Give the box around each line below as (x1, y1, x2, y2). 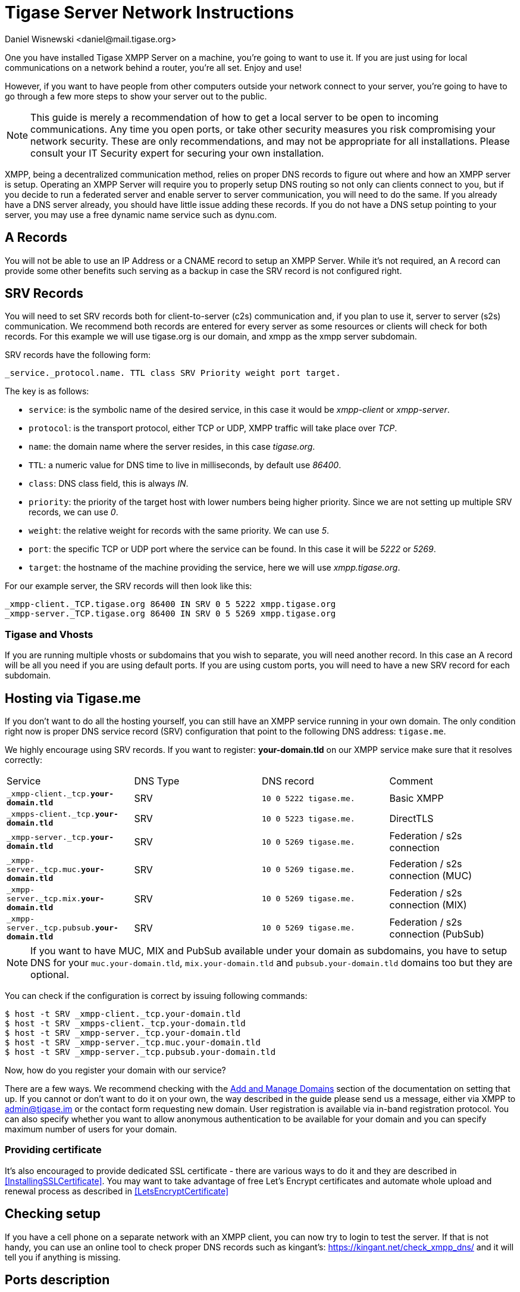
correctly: (5, 755, 43, 765)
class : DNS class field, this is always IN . (29, 478, 189, 489)
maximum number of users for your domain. (5, 1124, 177, 1135)
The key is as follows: (5, 386, 89, 397)
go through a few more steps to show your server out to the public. (5, 91, 267, 101)
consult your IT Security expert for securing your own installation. (30, 147, 324, 159)
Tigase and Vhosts (5, 628, 93, 640)
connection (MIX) (389, 898, 467, 911)
